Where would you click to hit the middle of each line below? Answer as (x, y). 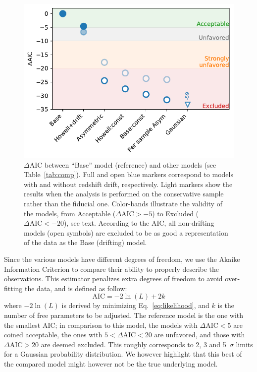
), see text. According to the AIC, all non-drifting (139, 223)
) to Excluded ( (176, 213)
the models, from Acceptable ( (70, 213)
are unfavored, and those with (200, 335)
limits (244, 344)
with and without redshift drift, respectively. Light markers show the (128, 184)
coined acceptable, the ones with (53, 335)
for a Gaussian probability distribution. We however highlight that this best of (123, 354)
